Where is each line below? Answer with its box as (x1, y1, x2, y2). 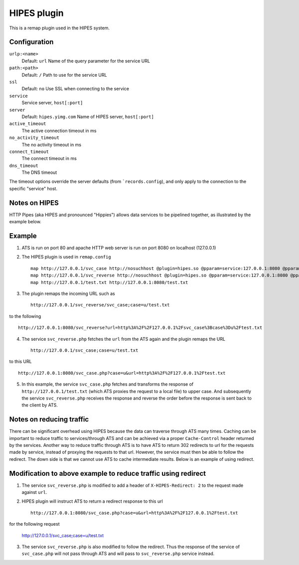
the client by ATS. (21, 402, 58, 408)
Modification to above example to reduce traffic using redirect (9, 469, 206, 478)
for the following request (9, 521, 60, 527)
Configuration (9, 38, 54, 46)
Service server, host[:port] (21, 100, 83, 106)
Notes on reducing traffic (9, 415, 89, 424)
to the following (9, 313, 41, 319)
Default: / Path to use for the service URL (21, 72, 107, 78)
